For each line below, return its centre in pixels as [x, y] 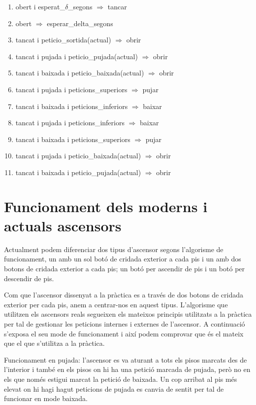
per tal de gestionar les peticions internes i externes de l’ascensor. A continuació [125, 324]
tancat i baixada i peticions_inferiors [72, 106]
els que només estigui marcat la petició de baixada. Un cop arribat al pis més [121, 379]
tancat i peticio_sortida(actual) [63, 40]
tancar [117, 6]
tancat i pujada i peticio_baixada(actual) [78, 156]
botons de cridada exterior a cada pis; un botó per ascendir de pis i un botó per [125, 269]
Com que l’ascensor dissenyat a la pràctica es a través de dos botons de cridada [124, 295]
